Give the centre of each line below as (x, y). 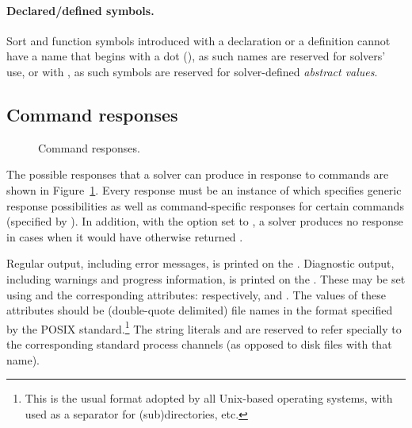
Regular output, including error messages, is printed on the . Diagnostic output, (200, 263)
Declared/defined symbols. (80, 10)
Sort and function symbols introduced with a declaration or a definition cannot (198, 40)
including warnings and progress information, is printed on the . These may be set (206, 278)
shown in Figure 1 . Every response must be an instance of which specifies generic (204, 189)
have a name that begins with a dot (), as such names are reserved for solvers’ (196, 56)
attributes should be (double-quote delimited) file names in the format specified (200, 310)
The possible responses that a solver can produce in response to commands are (198, 174)
